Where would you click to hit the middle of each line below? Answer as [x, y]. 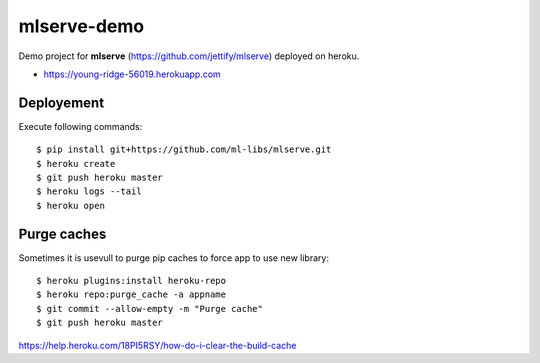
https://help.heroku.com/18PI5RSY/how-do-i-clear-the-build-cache [157, 345]
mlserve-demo [81, 26]
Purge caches [62, 233]
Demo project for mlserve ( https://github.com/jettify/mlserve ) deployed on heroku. [189, 56]
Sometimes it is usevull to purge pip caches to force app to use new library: [174, 257]
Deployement [61, 102]
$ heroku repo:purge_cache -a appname [131, 294]
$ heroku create [76, 163]
